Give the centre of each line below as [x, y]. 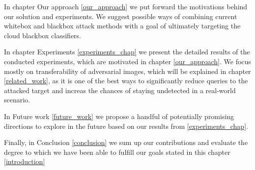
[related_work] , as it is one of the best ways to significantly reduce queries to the [126, 81]
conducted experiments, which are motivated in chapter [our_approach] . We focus [127, 61]
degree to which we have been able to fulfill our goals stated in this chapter [117, 152]
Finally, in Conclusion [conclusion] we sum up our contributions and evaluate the [126, 142]
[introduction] [25, 161]
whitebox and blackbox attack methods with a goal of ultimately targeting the [122, 26]
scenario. [17, 100]
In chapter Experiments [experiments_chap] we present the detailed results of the [127, 52]
